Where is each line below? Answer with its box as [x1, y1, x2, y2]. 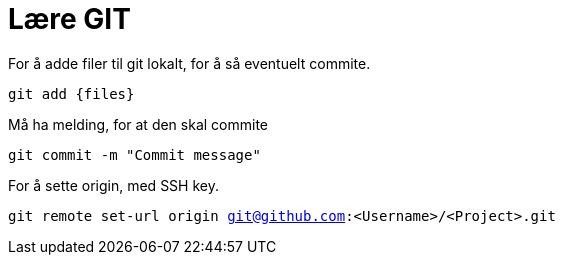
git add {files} [8, 85, 135, 102]
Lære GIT [8, 2, 131, 36]
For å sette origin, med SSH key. [8, 176, 219, 194]
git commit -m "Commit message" [8, 146, 261, 163]
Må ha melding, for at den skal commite [8, 115, 269, 133]
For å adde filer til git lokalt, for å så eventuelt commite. [8, 54, 371, 72]
